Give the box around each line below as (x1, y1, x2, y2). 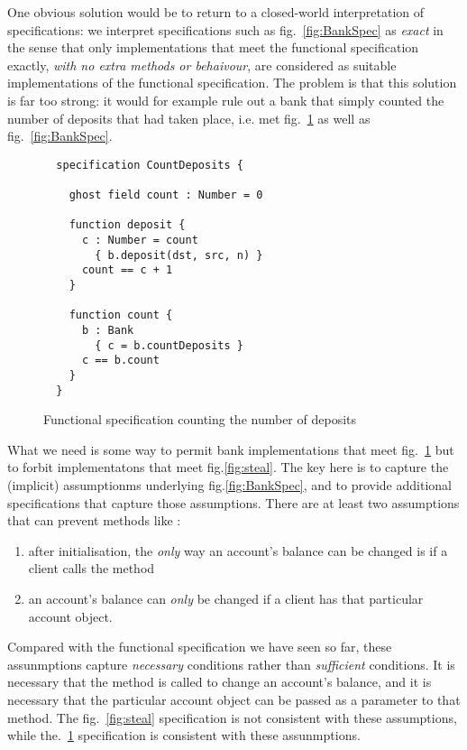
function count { (69, 309, 173, 322)
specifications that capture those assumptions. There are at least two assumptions (7, 493, 460, 512)
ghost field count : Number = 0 (69, 189, 263, 202)
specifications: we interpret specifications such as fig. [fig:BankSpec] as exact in (7, 20, 444, 39)
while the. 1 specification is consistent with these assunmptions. (7, 726, 361, 745)
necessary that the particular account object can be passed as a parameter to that (7, 690, 461, 708)
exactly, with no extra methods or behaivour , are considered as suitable (7, 55, 397, 74)
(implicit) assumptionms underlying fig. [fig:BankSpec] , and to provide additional (7, 476, 452, 495)
